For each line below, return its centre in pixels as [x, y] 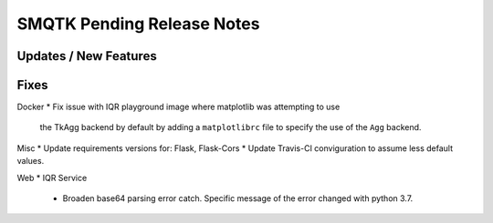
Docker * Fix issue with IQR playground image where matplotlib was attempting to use [178, 107]
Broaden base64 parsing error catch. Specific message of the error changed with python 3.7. [238, 198]
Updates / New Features [87, 56]
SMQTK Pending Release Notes [138, 24]
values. [31, 161]
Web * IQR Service [52, 177]
